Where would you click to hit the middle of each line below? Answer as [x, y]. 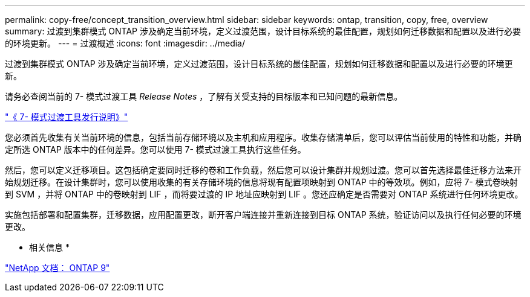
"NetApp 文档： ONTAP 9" [57, 268]
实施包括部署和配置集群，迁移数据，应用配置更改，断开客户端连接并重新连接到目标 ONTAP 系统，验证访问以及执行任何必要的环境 [263, 215]
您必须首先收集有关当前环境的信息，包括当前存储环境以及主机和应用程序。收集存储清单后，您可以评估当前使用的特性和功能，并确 [263, 137]
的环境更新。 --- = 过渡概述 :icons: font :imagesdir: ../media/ [125, 43]
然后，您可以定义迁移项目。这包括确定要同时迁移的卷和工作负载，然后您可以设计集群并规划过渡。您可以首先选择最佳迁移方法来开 [263, 170]
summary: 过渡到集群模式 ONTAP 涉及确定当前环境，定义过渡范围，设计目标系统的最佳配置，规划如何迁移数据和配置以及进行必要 [263, 31]
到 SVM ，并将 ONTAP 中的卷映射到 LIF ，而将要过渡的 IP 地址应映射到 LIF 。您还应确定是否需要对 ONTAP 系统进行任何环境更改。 [264, 194]
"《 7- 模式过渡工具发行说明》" [67, 117]
